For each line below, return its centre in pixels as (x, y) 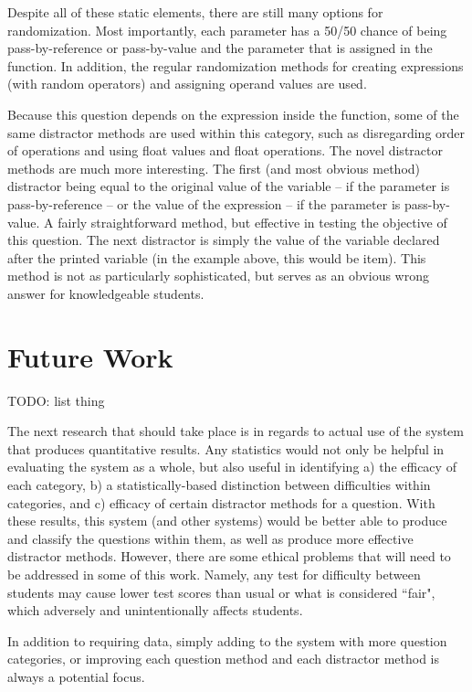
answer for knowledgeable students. (106, 293)
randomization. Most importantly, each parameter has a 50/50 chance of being (227, 30)
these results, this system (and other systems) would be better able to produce (227, 521)
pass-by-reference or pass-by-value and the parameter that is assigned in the (220, 48)
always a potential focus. (76, 676)
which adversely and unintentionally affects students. (155, 610)
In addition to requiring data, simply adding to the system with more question (227, 640)
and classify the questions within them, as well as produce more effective (210, 538)
